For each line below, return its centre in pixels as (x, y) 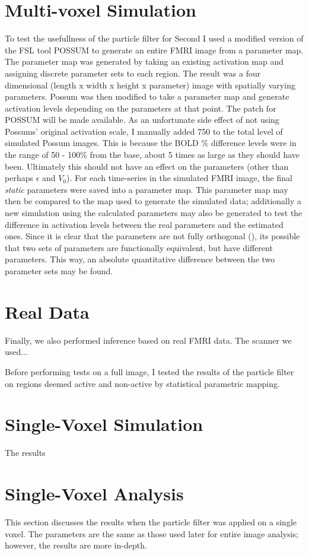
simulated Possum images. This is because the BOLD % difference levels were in (151, 143)
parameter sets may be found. (59, 271)
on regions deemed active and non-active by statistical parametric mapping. (142, 383)
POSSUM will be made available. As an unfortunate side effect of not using (142, 120)
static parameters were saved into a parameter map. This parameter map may (146, 189)
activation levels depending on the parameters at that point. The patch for (141, 108)
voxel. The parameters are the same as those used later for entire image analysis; (152, 533)
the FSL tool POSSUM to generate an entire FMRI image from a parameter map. (154, 50)
